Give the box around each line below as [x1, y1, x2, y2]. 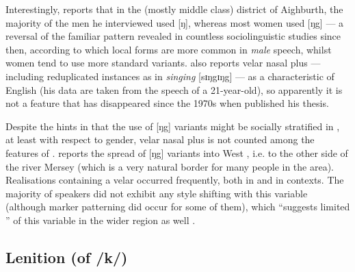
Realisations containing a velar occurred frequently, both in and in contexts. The [5, 173, 344, 187]
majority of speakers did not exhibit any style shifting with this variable [5, 186, 308, 200]
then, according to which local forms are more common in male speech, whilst [5, 42, 332, 56]
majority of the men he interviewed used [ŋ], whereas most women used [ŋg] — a [5, 15, 344, 29]
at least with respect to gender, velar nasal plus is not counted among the [5, 132, 315, 147]
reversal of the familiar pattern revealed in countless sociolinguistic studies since [5, 29, 341, 43]
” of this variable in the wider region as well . [5, 212, 196, 227]
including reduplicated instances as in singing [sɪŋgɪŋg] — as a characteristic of [5, 69, 334, 83]
